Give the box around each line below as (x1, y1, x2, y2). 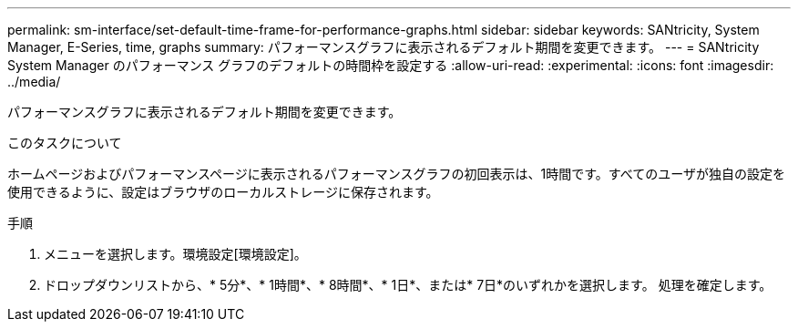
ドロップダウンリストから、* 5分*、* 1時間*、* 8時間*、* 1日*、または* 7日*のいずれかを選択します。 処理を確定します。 (44, 277, 772, 293)
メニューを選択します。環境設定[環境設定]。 (44, 246, 307, 262)
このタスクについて (7, 135, 122, 150)
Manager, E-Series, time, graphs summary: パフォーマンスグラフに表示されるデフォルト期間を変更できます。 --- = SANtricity (7, 39, 760, 55)
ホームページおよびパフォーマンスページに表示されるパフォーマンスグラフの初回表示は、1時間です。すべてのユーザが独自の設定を (7, 166, 785, 181)
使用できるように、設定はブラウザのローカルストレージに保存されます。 (7, 184, 439, 200)
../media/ (7, 74, 61, 89)
